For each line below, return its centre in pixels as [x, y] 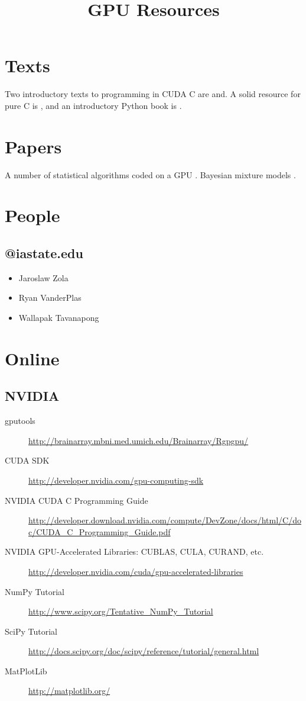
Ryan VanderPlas [50, 298]
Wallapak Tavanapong [59, 317]
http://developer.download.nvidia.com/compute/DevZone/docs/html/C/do [165, 520]
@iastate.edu [44, 253]
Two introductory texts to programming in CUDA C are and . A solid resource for [153, 94]
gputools [20, 421]
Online [32, 358]
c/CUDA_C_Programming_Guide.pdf [100, 531]
